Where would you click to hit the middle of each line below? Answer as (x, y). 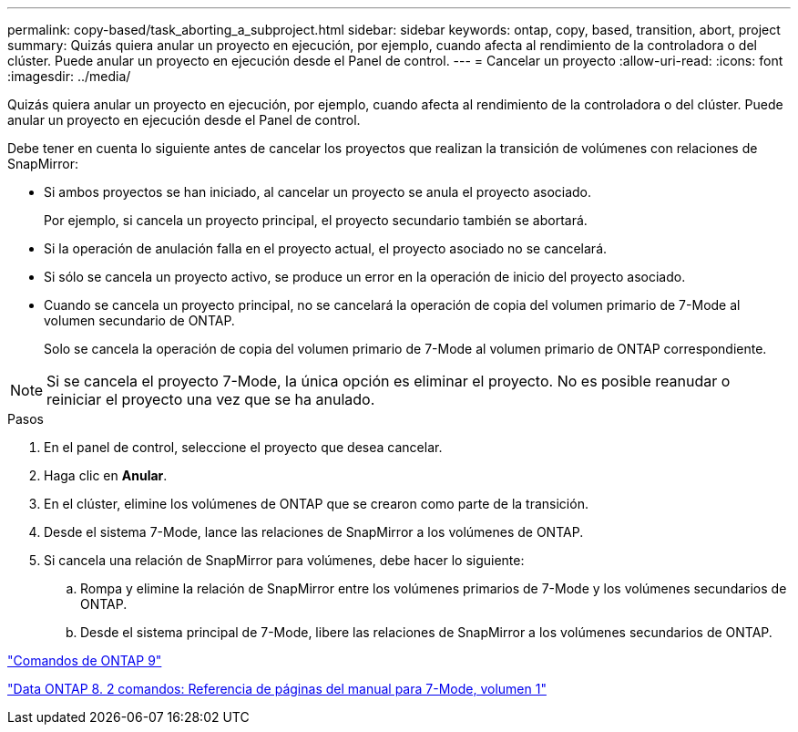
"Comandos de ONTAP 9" (85, 660)
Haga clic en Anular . (106, 475)
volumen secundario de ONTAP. (139, 320)
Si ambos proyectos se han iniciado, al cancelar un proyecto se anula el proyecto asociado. (318, 192)
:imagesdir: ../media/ (69, 76)
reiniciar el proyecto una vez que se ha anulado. (211, 399)
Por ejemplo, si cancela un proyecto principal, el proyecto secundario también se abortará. (316, 220)
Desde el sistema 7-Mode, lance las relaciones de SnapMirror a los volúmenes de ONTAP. (314, 532)
